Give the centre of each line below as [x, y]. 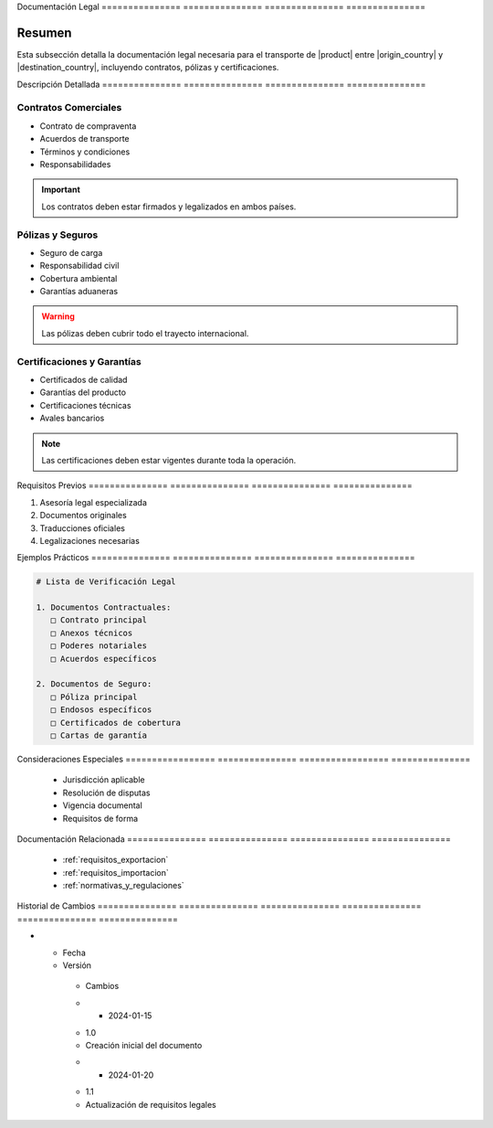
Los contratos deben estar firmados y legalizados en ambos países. [169, 207]
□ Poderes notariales [99, 646]
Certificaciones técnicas [85, 405]
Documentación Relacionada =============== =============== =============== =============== [234, 839]
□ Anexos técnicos [92, 633]
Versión [77, 965]
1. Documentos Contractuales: [104, 607]
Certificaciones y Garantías [79, 361]
